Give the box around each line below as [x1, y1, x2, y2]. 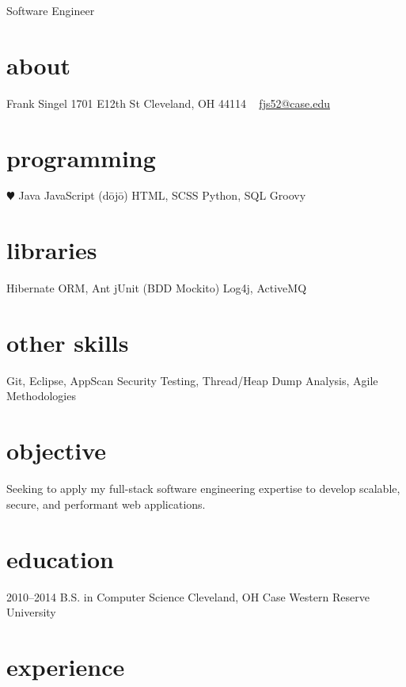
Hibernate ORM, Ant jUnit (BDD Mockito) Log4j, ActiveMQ [6, 280, 307, 296]
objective [6, 434, 107, 467]
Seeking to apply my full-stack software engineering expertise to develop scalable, [6, 480, 400, 497]
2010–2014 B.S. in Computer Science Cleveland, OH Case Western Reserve [6, 588, 370, 605]
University [6, 604, 56, 620]
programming [6, 141, 156, 174]
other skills [6, 326, 129, 358]
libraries [6, 234, 97, 266]
